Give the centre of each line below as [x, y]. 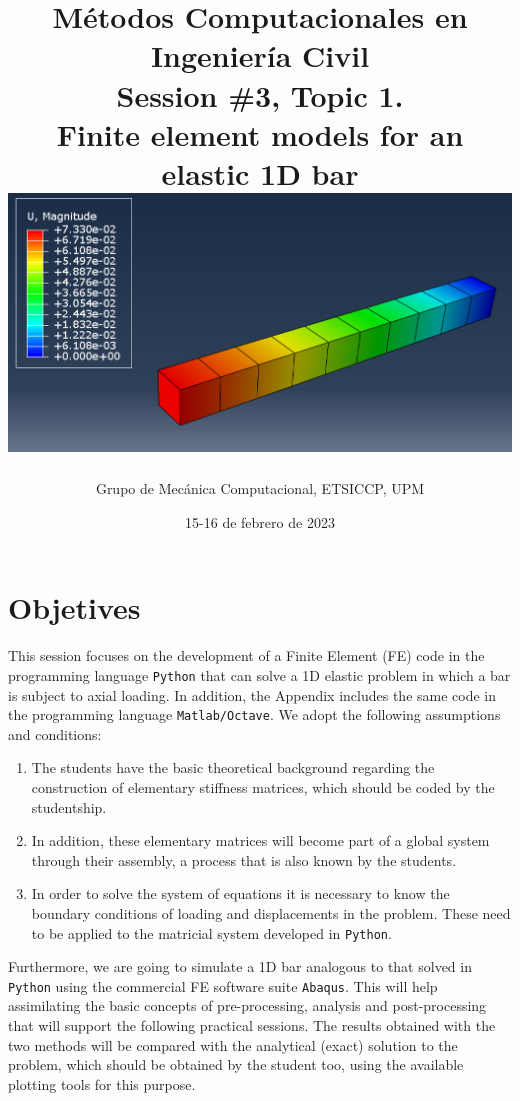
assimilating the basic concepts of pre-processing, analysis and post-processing [247, 1005]
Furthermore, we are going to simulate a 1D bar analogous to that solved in [240, 966]
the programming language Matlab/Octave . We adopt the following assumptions [254, 714]
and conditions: [55, 733]
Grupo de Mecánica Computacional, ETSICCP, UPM [260, 488]
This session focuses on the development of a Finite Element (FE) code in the [246, 655]
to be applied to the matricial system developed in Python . [211, 932]
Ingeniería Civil [260, 55]
